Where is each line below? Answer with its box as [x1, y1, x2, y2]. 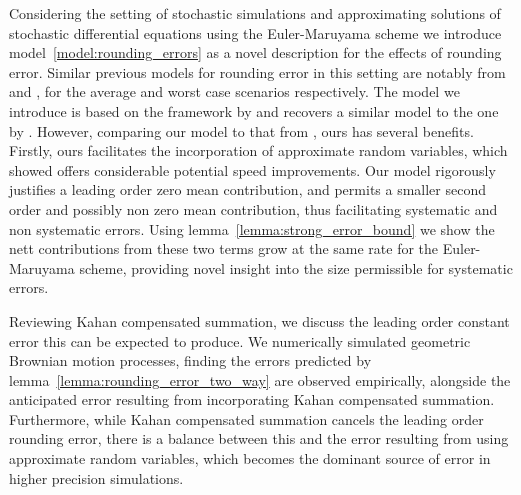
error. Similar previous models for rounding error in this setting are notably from [9, 61, 506, 82]
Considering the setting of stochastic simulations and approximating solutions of [9, 3, 501, 23]
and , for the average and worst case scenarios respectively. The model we [9, 81, 460, 102]
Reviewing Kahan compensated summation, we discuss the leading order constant [9, 310, 510, 331]
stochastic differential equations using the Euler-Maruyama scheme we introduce [9, 22, 502, 43]
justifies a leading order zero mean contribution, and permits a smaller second [9, 179, 487, 200]
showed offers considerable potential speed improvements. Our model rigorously [9, 159, 496, 180]
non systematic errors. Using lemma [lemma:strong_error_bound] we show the [9, 218, 495, 239]
